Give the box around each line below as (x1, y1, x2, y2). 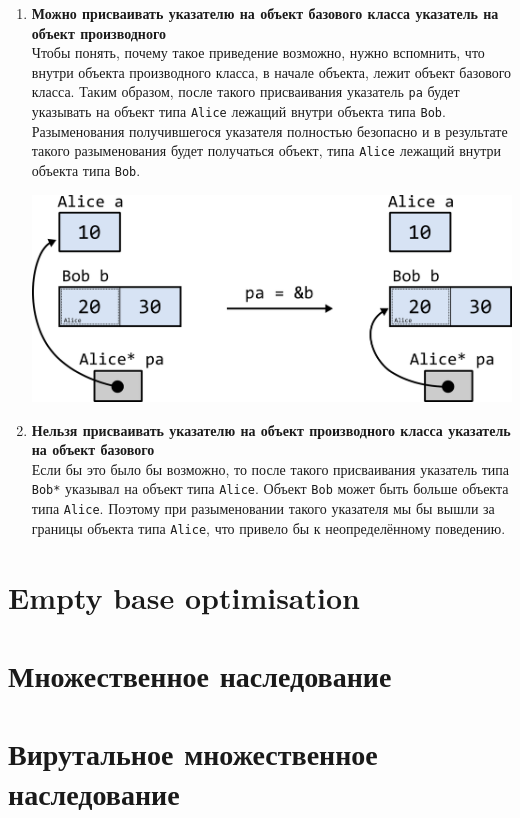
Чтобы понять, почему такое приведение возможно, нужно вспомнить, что (31, 42, 485, 63)
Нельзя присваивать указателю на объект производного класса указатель (31, 419, 511, 440)
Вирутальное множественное (8, 733, 378, 774)
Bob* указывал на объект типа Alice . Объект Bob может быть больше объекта (31, 478, 509, 499)
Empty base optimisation (8, 576, 360, 617)
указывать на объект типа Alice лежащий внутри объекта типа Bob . (31, 101, 446, 122)
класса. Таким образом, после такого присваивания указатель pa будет (31, 81, 460, 102)
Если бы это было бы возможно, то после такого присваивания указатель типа (31, 458, 510, 479)
